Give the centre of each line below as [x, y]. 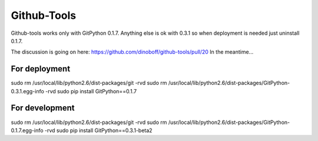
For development [43, 108]
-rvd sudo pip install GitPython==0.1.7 [91, 91]
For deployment [41, 69]
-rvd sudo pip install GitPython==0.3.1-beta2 [98, 130]
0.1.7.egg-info [27, 130]
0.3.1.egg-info [27, 91]
